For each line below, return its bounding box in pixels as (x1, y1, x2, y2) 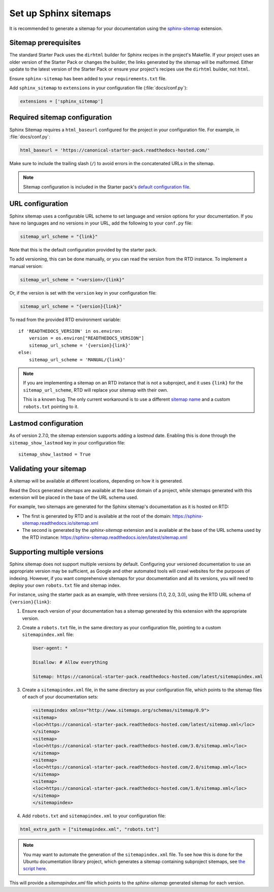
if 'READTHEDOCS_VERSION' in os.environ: (18, 328, 123, 334)
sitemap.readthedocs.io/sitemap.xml (22, 520, 98, 526)
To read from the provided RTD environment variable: (9, 316, 121, 323)
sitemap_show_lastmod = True (18, 452, 91, 457)
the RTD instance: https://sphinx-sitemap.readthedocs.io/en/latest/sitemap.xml (22, 534, 188, 540)
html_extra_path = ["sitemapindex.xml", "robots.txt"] (20, 826, 159, 833)
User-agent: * (32, 645, 68, 651)
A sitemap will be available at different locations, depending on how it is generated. (9, 478, 183, 484)
